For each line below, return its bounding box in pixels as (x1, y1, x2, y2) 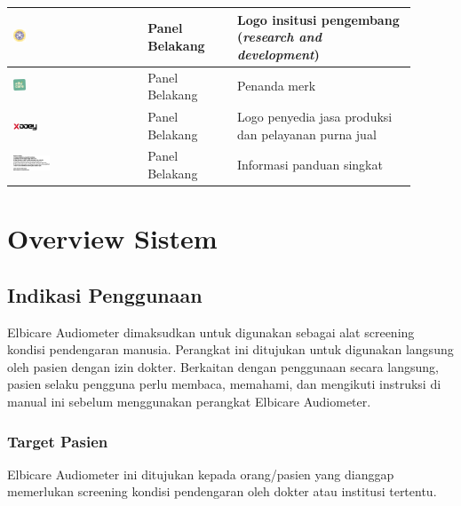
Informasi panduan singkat (236, 155, 383, 174)
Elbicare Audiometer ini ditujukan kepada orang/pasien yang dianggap (7, 464, 394, 483)
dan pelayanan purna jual (236, 124, 377, 143)
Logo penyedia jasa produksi (236, 107, 393, 125)
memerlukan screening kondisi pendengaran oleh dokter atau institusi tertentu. (7, 482, 437, 501)
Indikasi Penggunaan (7, 281, 203, 308)
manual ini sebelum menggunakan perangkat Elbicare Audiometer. (7, 392, 371, 411)
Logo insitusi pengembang (236, 10, 400, 28)
